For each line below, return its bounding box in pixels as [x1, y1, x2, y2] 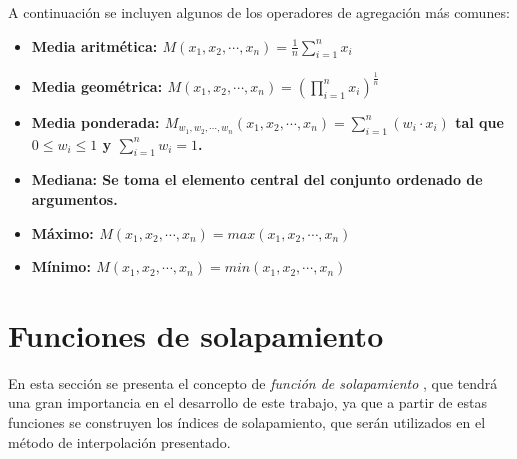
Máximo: [31, 222, 94, 243]
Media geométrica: [31, 75, 163, 96]
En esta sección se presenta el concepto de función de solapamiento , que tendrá [8, 372, 498, 393]
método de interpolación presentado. [8, 431, 231, 452]
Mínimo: [31, 256, 91, 277]
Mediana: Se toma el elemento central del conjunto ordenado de [31, 169, 483, 190]
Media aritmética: [31, 35, 158, 56]
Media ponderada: [31, 111, 160, 132]
